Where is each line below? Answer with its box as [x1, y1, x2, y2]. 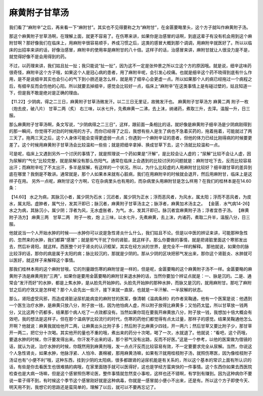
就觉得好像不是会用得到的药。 [9, 54, 69, 59]
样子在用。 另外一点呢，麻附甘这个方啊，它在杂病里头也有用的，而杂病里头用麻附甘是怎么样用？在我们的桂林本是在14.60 [9, 178, 252, 184]
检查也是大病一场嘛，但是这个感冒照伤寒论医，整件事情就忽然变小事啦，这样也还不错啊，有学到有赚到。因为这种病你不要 [9, 371, 252, 377]
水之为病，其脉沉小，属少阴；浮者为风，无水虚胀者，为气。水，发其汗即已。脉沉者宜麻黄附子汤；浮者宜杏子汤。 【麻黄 [9, 207, 249, 213]
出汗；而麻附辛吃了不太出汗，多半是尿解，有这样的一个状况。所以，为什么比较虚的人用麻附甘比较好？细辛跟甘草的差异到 [9, 164, 252, 170]
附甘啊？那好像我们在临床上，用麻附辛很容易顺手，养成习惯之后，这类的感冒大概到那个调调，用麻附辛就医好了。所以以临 [9, 40, 252, 46]
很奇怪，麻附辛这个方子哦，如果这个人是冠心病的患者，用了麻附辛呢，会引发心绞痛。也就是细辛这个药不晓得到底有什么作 [9, 69, 252, 75]
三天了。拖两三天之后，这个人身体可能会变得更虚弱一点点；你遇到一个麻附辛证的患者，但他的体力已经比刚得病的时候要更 [9, 135, 252, 141]
